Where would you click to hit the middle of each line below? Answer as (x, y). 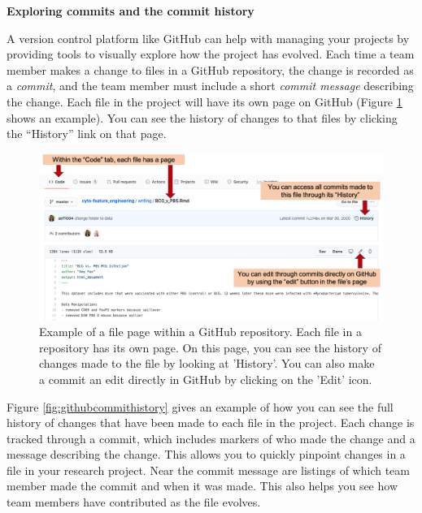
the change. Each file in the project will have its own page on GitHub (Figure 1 (204, 101)
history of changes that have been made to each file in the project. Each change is (211, 422)
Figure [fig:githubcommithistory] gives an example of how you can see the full (200, 406)
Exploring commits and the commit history (131, 11)
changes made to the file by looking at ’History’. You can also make (207, 363)
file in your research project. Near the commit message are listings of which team (208, 470)
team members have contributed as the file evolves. (134, 502)
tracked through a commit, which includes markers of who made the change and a (211, 438)
